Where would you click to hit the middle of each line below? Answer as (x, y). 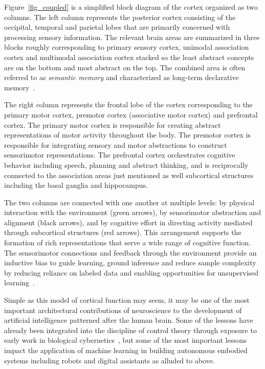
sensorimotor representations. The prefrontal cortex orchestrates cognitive (120, 155)
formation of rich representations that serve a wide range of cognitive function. (127, 242)
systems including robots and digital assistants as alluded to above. (109, 360)
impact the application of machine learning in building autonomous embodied (126, 350)
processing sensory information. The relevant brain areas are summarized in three (132, 37)
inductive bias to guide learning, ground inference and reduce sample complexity (130, 263)
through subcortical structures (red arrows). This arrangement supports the (123, 232)
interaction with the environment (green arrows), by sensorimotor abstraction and (132, 212)
